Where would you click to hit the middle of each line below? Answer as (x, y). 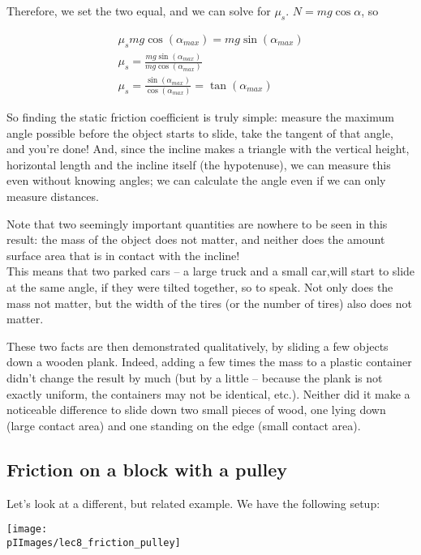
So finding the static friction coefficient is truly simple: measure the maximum (200, 117)
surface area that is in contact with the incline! (123, 255)
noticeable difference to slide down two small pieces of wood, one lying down (196, 410)
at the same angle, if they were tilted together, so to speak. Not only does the (200, 287)
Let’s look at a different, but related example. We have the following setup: (193, 503)
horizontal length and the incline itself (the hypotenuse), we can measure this (199, 164)
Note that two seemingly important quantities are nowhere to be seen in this (197, 223)
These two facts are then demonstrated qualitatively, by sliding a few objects (198, 346)
